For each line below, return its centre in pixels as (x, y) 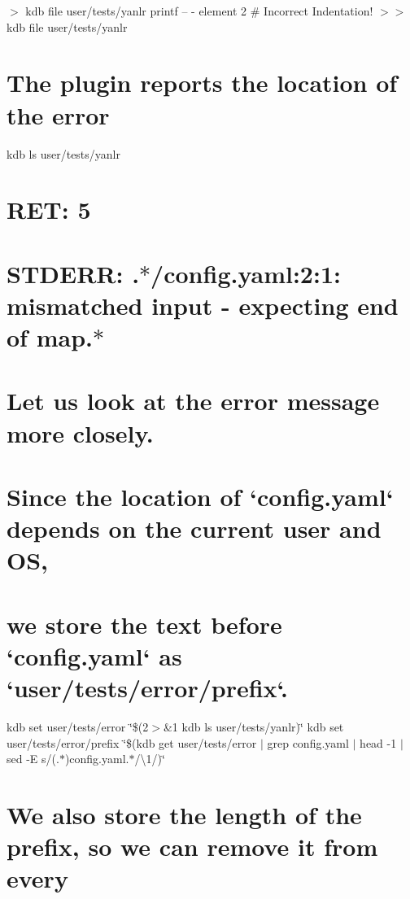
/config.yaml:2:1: (246, 273)
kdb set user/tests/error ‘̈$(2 (78, 727)
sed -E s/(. (33, 759)
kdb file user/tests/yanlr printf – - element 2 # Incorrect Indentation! (199, 11)
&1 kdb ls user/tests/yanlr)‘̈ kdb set (253, 727)
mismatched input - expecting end (203, 305)
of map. (50, 337)
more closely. (80, 432)
